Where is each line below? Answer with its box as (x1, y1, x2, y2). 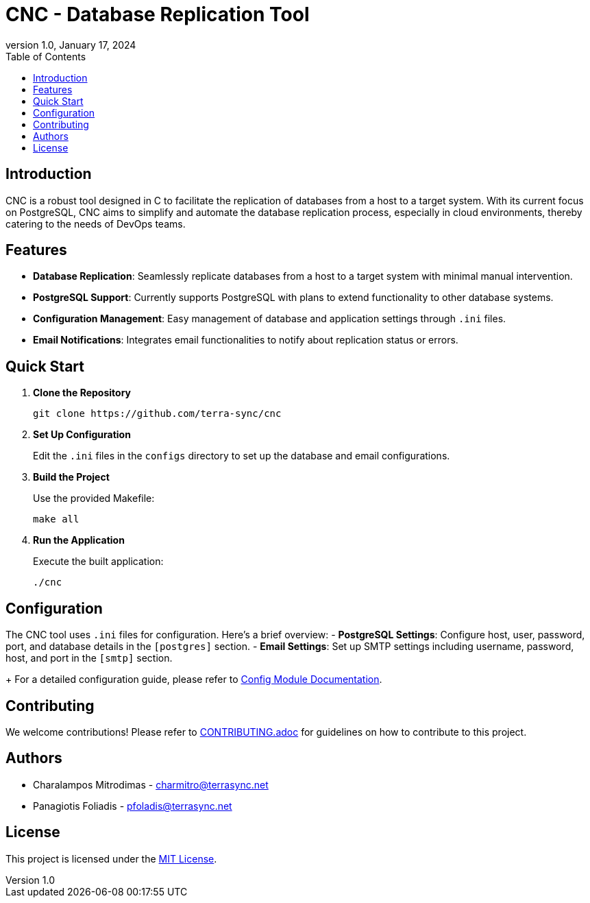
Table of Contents (5, 50, 86, 62)
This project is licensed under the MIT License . (5, 852, 217, 865)
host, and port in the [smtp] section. (5, 652, 173, 664)
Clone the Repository (33, 387, 131, 399)
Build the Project (33, 471, 110, 483)
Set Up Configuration (33, 429, 131, 441)
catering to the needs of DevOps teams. (5, 217, 186, 230)
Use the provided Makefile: (33, 492, 155, 505)
